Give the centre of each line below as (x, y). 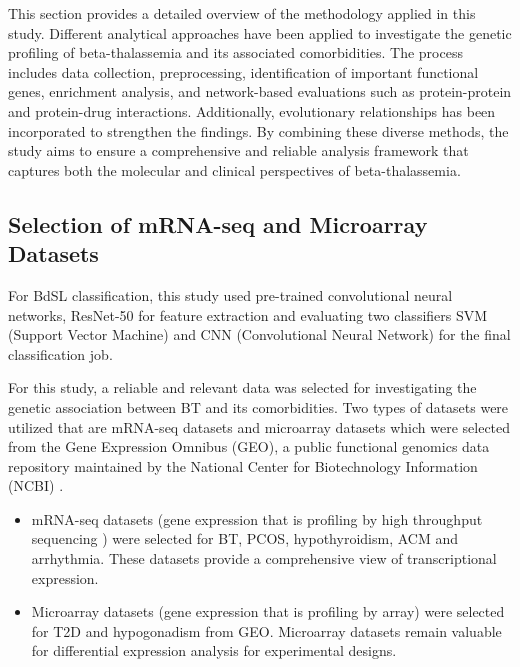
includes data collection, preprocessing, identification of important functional (243, 71)
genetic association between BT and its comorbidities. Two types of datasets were (258, 406)
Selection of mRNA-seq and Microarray (218, 223)
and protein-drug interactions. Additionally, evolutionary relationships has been (252, 110)
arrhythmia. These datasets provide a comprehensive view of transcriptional (264, 558)
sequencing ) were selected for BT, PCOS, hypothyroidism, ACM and (244, 538)
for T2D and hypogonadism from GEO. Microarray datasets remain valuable (266, 630)
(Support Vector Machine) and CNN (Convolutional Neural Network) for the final (259, 334)
